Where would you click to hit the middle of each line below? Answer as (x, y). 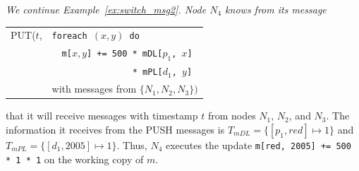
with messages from (94, 89)
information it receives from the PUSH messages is (115, 129)
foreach (69, 36)
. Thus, (132, 145)
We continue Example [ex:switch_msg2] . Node (106, 9)
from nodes (232, 116)
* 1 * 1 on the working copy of (75, 159)
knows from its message (276, 9)
